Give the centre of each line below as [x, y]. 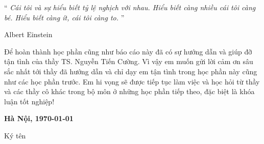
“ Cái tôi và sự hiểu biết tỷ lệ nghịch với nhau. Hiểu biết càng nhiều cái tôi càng [130, 7]
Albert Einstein [28, 34]
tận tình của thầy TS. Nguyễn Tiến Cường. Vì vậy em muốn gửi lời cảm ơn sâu [129, 61]
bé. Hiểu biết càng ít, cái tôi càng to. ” [64, 17]
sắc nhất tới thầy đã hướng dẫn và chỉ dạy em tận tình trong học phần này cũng [131, 71]
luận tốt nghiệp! [29, 101]
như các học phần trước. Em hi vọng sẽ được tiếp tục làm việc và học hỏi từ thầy [132, 81]
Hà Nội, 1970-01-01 [39, 118]
